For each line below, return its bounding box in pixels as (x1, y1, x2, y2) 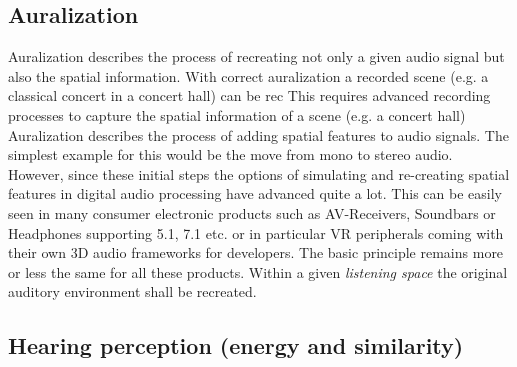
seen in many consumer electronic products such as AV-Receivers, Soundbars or (8, 202, 496, 223)
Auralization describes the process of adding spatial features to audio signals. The (8, 124, 509, 145)
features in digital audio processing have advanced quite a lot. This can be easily (8, 183, 502, 204)
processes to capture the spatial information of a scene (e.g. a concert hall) (8, 104, 466, 125)
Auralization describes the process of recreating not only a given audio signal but (8, 46, 505, 67)
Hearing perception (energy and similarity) (8, 330, 464, 361)
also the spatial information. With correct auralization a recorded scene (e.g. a (8, 65, 489, 86)
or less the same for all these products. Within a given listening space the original (8, 261, 508, 282)
